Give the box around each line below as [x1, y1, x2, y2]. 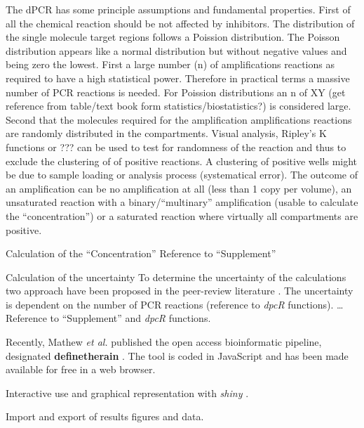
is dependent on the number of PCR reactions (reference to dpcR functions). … [6, 297, 344, 311]
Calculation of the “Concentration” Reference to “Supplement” [6, 246, 276, 261]
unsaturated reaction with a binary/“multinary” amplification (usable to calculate [6, 195, 358, 209]
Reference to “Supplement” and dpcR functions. [6, 311, 211, 325]
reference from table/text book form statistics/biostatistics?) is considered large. [6, 98, 351, 113]
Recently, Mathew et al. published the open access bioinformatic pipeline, [6, 335, 322, 349]
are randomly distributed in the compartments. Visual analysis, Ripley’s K [6, 126, 327, 141]
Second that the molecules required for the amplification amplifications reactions [6, 112, 352, 127]
